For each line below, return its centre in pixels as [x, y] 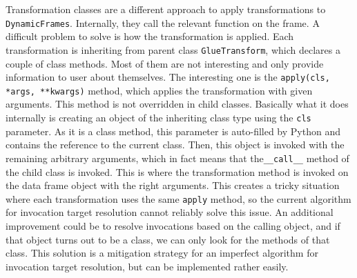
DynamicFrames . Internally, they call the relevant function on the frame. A [163, 22]
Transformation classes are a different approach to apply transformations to [166, 9]
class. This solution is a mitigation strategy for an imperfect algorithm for [162, 253]
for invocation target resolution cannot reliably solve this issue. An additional [170, 212]
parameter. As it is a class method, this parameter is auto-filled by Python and [173, 131]
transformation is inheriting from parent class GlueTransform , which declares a [173, 49]
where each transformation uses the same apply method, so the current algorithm [178, 198]
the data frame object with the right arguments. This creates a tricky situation [173, 185]
